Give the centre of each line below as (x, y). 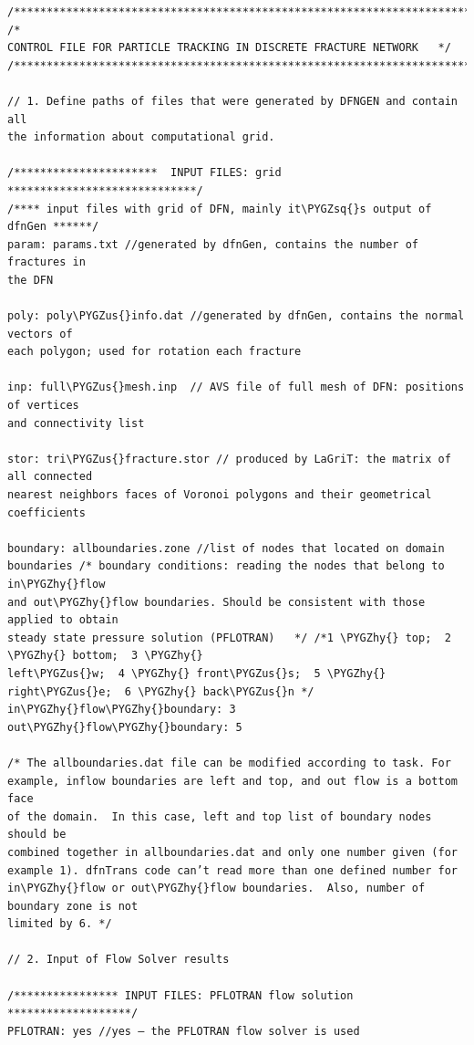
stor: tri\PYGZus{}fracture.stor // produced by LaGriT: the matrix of (229, 459)
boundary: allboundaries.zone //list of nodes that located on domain (226, 548)
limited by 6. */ (60, 924)
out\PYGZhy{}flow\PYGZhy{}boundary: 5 (125, 727)
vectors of (40, 334)
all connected (50, 477)
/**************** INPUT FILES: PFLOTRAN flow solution (180, 995)
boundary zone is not (73, 906)
